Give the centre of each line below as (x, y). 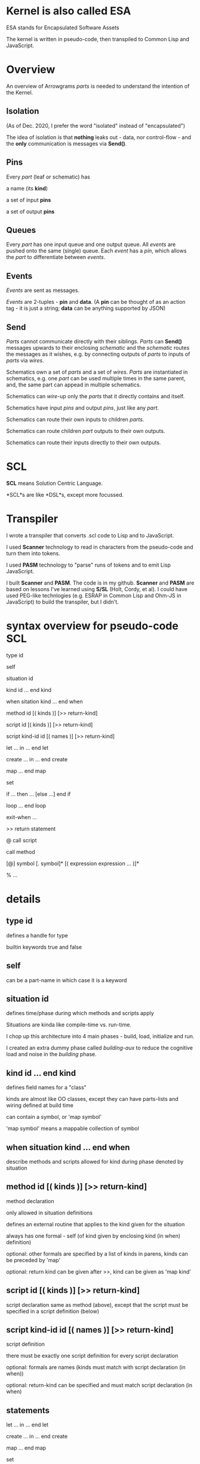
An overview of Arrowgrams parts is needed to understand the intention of (98, 86)
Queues (21, 230)
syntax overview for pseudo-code (93, 626)
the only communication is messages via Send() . (67, 143)
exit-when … (21, 817)
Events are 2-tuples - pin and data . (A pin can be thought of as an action (96, 302)
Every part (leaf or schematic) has (48, 177)
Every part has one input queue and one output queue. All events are (91, 244)
